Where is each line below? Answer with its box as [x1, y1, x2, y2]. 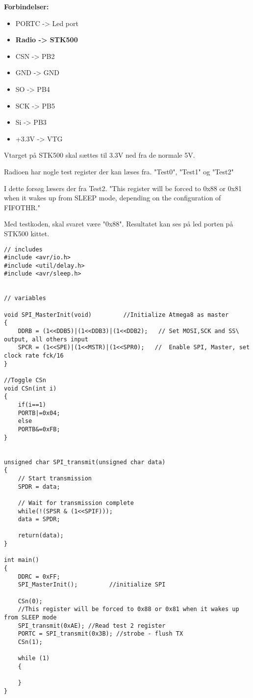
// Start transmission [18, 475, 92, 482]
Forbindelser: [4, 1, 49, 11]
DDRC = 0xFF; [18, 573, 60, 580]
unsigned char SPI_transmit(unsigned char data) [4, 458, 166, 466]
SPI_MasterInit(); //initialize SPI [18, 581, 166, 588]
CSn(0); [18, 597, 43, 605]
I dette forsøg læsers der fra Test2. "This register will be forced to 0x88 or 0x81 [4, 183, 242, 193]
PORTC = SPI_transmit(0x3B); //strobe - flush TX [18, 630, 183, 638]
